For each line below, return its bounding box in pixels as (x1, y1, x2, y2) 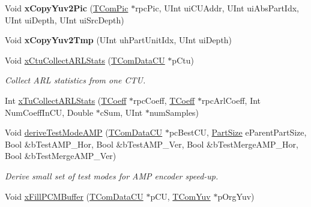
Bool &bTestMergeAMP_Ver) (5, 149, 116, 162)
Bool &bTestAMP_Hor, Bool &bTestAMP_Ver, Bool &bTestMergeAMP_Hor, (5, 137, 298, 150)
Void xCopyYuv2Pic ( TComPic (5, 2, 128, 14)
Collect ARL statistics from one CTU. (5, 74, 146, 86)
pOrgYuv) (217, 190, 255, 202)
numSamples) (149, 106, 199, 118)
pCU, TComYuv (150, 190, 211, 202)
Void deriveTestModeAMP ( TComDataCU (5, 126, 163, 139)
